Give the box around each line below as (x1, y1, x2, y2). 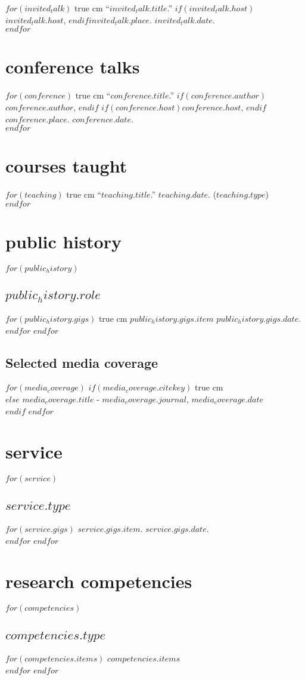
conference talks (5, 54, 140, 79)
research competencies (5, 569, 192, 593)
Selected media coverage (5, 353, 158, 371)
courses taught (5, 153, 127, 178)
